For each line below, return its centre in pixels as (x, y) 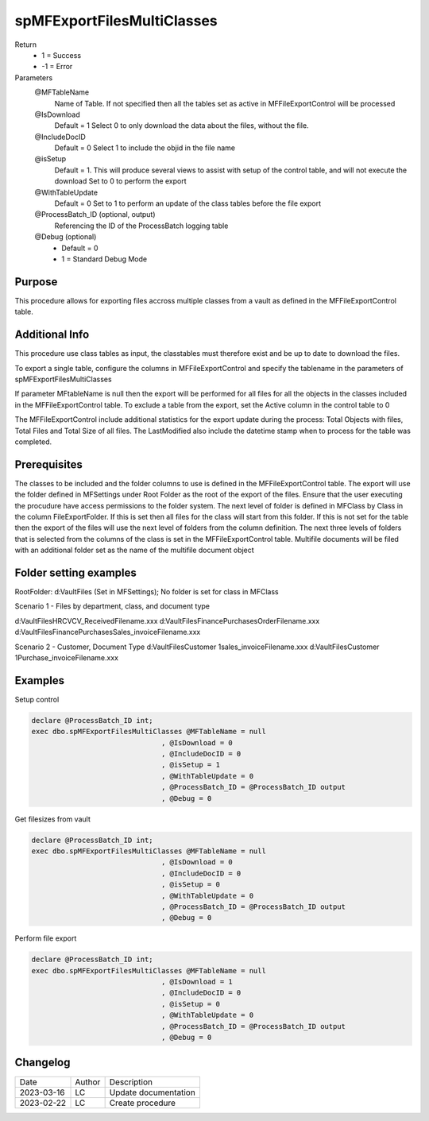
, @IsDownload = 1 (197, 982)
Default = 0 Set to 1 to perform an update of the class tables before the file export (188, 203)
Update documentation (153, 1092)
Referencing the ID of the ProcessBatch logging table (141, 226)
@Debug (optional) (66, 237)
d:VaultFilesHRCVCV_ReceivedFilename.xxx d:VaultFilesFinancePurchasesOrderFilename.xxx (167, 620)
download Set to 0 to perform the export (120, 181)
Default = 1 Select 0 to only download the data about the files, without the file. (182, 126)
